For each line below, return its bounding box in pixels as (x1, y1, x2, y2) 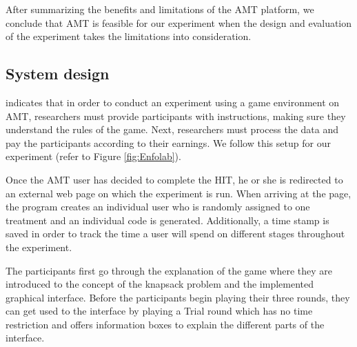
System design (6, 63, 110, 84)
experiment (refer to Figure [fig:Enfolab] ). (6, 149, 181, 163)
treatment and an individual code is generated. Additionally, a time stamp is (6, 212, 329, 227)
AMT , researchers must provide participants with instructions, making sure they (6, 108, 346, 123)
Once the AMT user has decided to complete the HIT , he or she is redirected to (6, 172, 343, 186)
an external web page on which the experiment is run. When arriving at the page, (6, 186, 351, 200)
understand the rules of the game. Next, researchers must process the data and (6, 122, 338, 137)
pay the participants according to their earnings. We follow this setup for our (6, 135, 331, 150)
